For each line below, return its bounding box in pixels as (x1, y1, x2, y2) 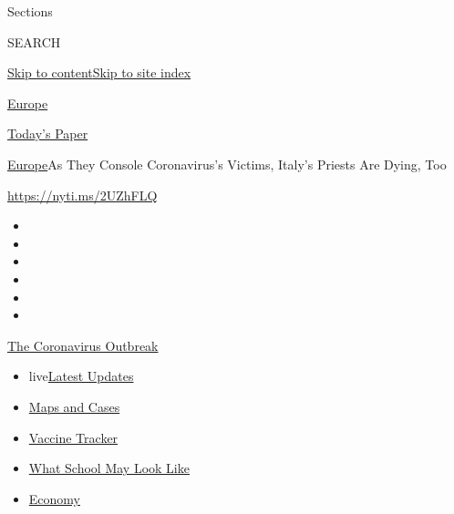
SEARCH (7, 32, 61, 51)
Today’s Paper (7, 124, 88, 143)
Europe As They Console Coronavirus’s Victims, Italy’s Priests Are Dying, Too (7, 154, 447, 173)
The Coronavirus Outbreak (7, 335, 159, 355)
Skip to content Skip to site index (7, 63, 191, 82)
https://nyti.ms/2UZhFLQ (7, 185, 158, 204)
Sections (7, 2, 53, 20)
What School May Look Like (28, 458, 190, 478)
